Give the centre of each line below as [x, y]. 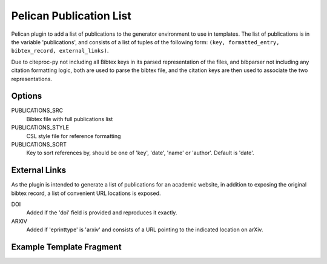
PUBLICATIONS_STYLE [40, 128]
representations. [32, 79]
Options [27, 96]
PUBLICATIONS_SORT [39, 144]
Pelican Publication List [71, 16]
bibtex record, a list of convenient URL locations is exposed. [86, 193]
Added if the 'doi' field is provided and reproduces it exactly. [102, 213]
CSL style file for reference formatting [74, 136]
